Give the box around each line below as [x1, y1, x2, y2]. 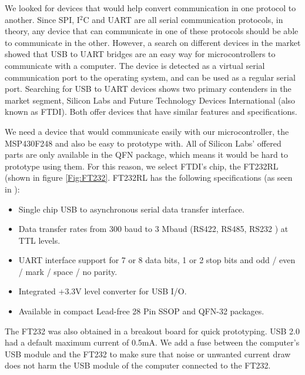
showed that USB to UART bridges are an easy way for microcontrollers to [5, 48, 276, 60]
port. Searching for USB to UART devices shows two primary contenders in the [5, 82, 291, 95]
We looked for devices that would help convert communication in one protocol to [5, 2, 296, 14]
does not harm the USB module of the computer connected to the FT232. [5, 359, 271, 371]
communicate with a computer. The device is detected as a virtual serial [5, 59, 265, 71]
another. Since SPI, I [5, 13, 80, 25]
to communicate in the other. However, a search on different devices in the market [5, 36, 301, 48]
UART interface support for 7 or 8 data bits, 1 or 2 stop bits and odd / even [18, 254, 296, 266]
